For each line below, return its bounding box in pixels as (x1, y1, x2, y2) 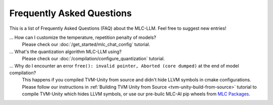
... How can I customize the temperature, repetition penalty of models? (9, 34, 156, 40)
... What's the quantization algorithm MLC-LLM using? (9, 48, 122, 55)
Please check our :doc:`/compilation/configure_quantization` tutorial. (22, 56, 165, 62)
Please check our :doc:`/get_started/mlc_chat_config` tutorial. (22, 41, 151, 47)
